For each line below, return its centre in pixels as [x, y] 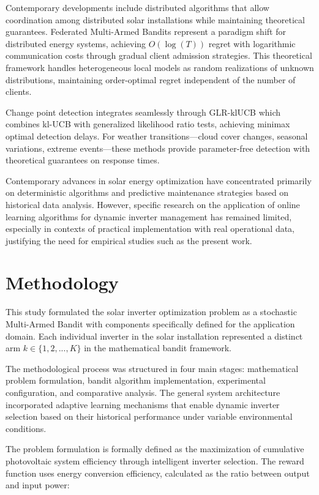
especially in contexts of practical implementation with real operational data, [150, 229]
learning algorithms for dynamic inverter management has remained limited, [149, 216]
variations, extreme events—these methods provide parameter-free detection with [158, 148]
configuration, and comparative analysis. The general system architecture [143, 392]
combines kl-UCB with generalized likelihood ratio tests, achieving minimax [148, 124]
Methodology [62, 282]
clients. [19, 91]
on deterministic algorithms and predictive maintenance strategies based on [147, 192]
